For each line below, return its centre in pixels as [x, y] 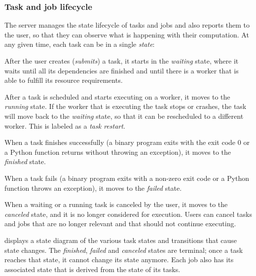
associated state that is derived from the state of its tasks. [92, 269]
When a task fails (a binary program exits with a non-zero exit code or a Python [127, 178]
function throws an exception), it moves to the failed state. [93, 188]
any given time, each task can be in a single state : [80, 44]
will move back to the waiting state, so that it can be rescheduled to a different [124, 116]
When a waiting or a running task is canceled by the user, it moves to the [116, 204]
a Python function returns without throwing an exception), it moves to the [118, 152]
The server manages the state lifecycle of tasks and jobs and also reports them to [127, 25]
